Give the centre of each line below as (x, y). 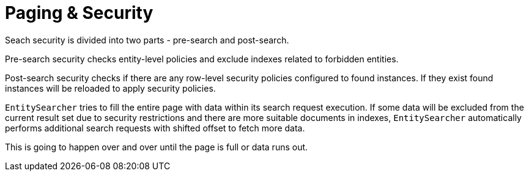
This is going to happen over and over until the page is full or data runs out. (157, 147)
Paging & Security (79, 13)
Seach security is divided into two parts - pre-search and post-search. (147, 40)
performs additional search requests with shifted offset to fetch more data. (155, 128)
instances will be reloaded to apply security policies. (110, 88)
